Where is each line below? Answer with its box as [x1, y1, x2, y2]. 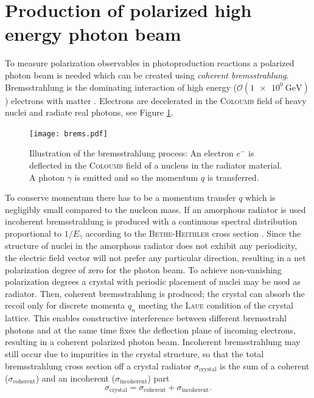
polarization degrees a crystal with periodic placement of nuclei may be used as [5, 275, 301, 288]
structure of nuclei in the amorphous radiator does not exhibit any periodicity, [5, 239, 298, 252]
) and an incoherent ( [35, 371, 116, 384]
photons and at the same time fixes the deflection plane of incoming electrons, [5, 323, 296, 336]
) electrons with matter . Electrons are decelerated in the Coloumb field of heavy [5, 94, 307, 106]
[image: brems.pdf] [29, 129, 108, 138]
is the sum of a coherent [220, 359, 310, 372]
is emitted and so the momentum [74, 170, 198, 183]
